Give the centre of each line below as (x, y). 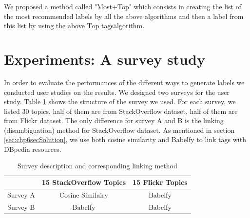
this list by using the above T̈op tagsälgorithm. (74, 26)
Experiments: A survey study (105, 59)
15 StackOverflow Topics (84, 182)
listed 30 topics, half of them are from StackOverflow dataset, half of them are (121, 111)
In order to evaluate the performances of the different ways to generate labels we (124, 82)
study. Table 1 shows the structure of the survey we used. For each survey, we (120, 101)
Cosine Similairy (84, 195)
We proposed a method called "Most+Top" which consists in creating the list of (123, 6)
